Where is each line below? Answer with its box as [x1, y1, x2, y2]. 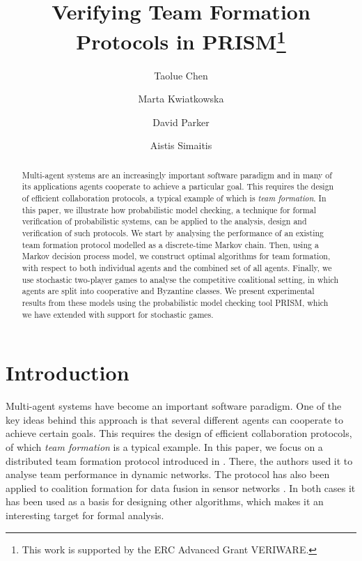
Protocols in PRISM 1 [76, 24, 286, 56]
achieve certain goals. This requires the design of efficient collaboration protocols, [6, 426, 352, 440]
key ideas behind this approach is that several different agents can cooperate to [6, 412, 344, 426]
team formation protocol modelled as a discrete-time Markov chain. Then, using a [22, 238, 319, 250]
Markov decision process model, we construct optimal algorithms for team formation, [22, 250, 331, 262]
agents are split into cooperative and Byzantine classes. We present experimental [22, 285, 315, 297]
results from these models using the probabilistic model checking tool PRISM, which [22, 297, 329, 309]
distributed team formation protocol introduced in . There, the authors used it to [6, 453, 353, 468]
